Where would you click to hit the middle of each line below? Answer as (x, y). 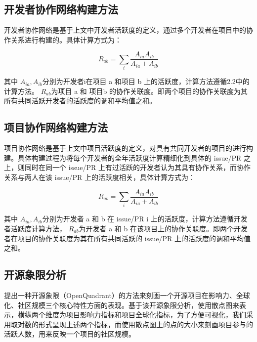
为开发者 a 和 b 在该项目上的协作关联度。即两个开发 (163, 228)
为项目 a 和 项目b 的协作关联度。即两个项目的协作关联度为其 (149, 91)
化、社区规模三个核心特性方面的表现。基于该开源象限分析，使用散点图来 (122, 305)
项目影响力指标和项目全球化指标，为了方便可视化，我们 (156, 315)
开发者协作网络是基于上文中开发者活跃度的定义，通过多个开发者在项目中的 (125, 30)
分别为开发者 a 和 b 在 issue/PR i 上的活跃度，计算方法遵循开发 (145, 219)
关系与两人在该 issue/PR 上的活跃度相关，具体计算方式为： (100, 177)
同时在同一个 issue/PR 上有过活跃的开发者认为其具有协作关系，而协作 (138, 167)
